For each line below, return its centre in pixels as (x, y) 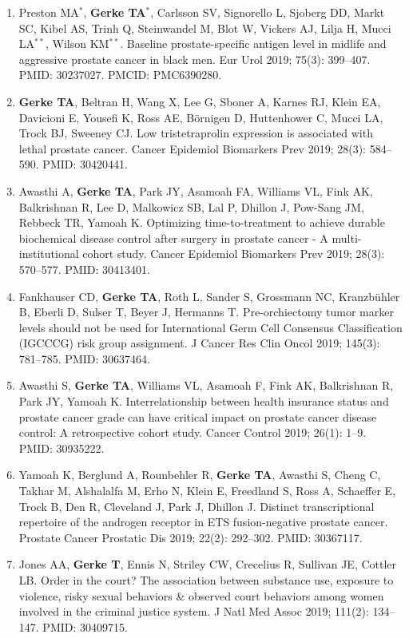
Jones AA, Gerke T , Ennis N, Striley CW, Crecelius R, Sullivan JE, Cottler (208, 564)
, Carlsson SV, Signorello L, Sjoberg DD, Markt (268, 12)
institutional (49, 254)
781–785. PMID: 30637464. (84, 358)
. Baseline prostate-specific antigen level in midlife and (253, 44)
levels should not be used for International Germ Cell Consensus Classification (210, 327)
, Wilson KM (77, 44)
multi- (347, 238)
